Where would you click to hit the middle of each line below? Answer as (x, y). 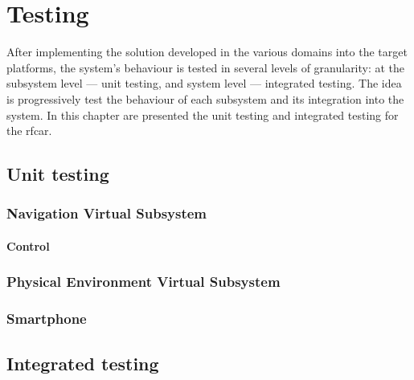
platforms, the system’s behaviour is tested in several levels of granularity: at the (206, 67)
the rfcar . (29, 131)
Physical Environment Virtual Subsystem (143, 282)
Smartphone (47, 319)
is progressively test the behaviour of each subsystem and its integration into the (205, 98)
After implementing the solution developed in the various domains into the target (207, 52)
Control (28, 245)
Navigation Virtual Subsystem (107, 213)
